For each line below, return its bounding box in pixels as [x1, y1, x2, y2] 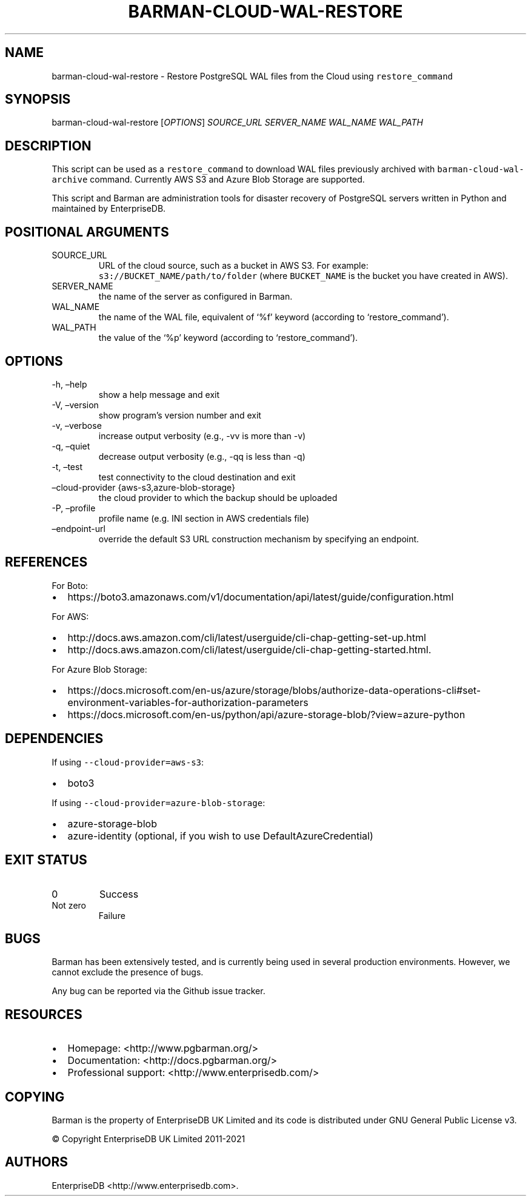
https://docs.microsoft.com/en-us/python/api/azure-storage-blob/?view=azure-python [67, 708, 466, 721]
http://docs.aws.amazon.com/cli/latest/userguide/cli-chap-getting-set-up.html [67, 631, 426, 644]
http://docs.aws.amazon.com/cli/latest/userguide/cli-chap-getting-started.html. [67, 643, 432, 656]
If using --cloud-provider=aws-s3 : [52, 756, 204, 767]
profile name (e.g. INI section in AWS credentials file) [98, 513, 310, 523]
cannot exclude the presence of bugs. [52, 967, 204, 978]
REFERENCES [5, 554, 88, 570]
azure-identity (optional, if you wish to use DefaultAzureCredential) [67, 829, 373, 842]
